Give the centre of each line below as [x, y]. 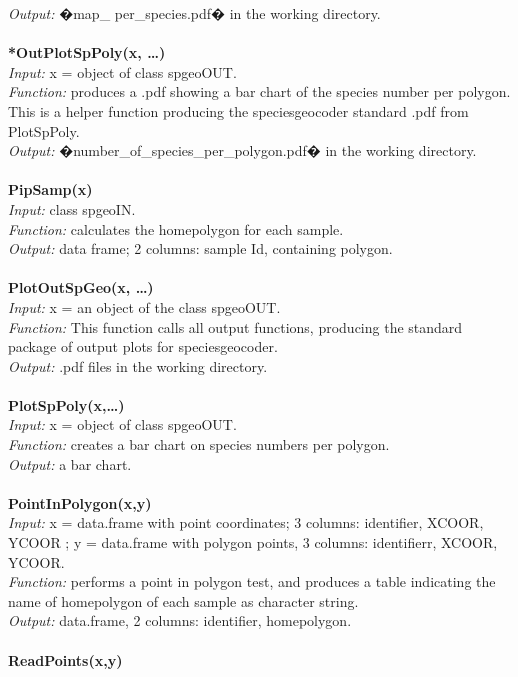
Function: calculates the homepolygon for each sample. [176, 228]
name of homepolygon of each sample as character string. [183, 600]
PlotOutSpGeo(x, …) [81, 287]
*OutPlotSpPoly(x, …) [87, 52]
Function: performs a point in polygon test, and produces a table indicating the [252, 581]
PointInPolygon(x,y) [80, 502]
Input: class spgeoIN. [72, 208]
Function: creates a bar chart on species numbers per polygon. [199, 444]
